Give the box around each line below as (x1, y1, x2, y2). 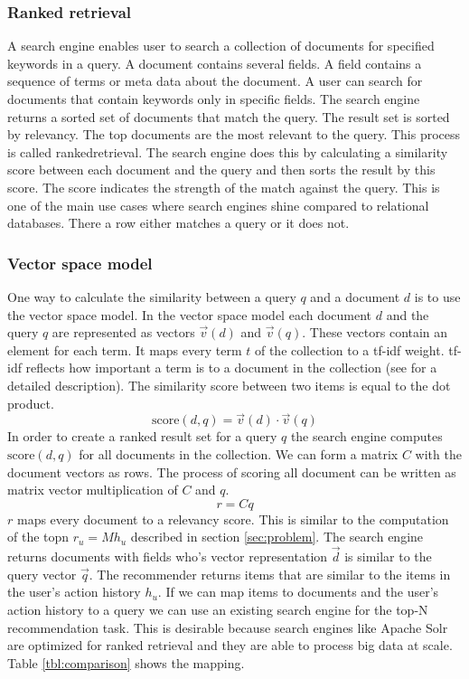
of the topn (7, 527, 70, 546)
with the (415, 444, 462, 463)
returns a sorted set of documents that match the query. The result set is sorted (7, 107, 450, 126)
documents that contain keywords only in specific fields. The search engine (7, 90, 420, 108)
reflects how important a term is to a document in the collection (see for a (25, 358, 437, 377)
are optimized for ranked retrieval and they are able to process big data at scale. (7, 636, 453, 655)
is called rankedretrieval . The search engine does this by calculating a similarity (7, 142, 448, 161)
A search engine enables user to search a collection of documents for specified (7, 36, 435, 55)
